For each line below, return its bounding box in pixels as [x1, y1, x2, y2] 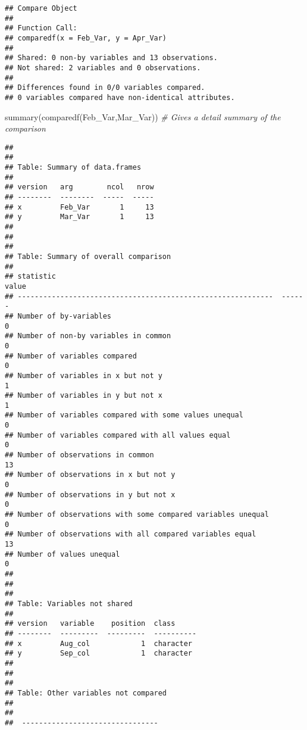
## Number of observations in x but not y [5, 470, 176, 479]
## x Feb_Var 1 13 [5, 202, 154, 211]
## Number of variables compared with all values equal [5, 430, 231, 439]
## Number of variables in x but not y [5, 371, 162, 380]
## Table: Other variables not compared [5, 688, 167, 697]
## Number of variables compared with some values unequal [5, 411, 243, 420]
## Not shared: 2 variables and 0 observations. [5, 63, 201, 72]
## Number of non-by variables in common [5, 332, 171, 341]
